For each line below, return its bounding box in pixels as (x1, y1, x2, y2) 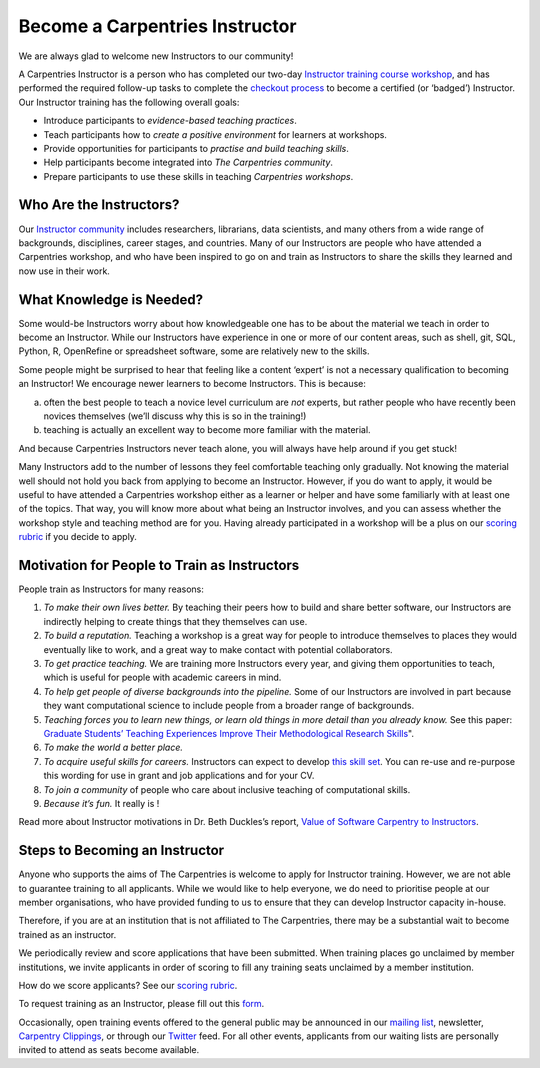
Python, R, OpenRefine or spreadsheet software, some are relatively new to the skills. (18, 345, 370, 357)
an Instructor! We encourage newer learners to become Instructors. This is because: (18, 378, 367, 390)
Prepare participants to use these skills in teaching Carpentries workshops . (43, 170, 354, 182)
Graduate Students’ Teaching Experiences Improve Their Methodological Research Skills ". (43, 727, 415, 739)
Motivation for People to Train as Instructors (18, 556, 300, 574)
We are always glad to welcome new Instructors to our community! (18, 50, 294, 62)
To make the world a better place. (43, 741, 184, 754)
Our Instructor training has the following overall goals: (18, 96, 240, 108)
